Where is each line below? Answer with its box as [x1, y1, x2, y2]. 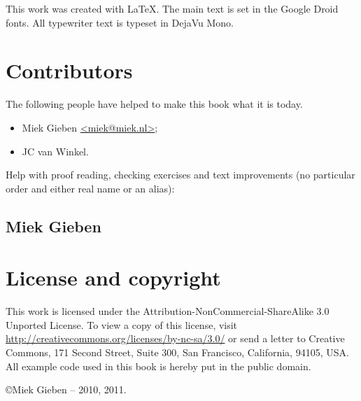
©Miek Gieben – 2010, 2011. [6, 382, 127, 397]
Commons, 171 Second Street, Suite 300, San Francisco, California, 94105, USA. [6, 344, 349, 359]
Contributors [6, 56, 133, 85]
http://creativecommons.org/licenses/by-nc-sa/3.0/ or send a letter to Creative [6, 331, 345, 346]
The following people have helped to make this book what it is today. [6, 97, 303, 111]
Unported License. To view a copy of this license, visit [6, 317, 238, 332]
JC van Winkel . [22, 143, 89, 158]
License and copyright [6, 263, 221, 292]
